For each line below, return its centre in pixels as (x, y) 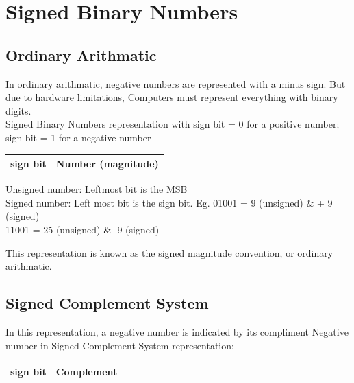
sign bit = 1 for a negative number (78, 137)
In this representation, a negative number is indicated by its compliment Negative (177, 331)
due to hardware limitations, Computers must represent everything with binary (172, 97)
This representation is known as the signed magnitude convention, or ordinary (169, 252)
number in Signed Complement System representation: (120, 345)
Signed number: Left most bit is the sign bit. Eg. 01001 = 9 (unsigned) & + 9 (169, 202)
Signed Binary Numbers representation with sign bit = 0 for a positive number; (173, 124)
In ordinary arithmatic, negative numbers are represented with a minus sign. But (176, 83)
